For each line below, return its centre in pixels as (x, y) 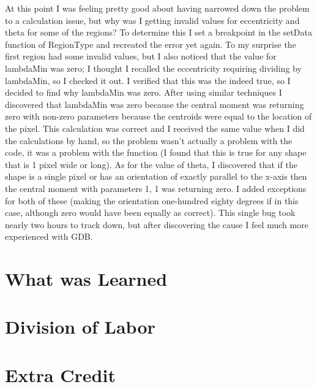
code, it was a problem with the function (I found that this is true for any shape (156, 152)
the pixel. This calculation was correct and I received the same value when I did (155, 128)
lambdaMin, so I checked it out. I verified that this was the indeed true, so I (148, 80)
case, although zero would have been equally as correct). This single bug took (150, 213)
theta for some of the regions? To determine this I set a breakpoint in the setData (158, 32)
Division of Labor (80, 327)
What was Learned (86, 279)
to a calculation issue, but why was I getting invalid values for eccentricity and (152, 20)
